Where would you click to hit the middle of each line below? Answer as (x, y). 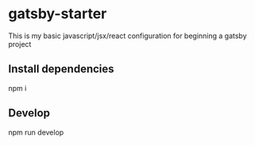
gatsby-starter (58, 14)
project (20, 44)
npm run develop (36, 132)
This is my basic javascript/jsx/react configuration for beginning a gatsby (128, 36)
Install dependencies (61, 69)
